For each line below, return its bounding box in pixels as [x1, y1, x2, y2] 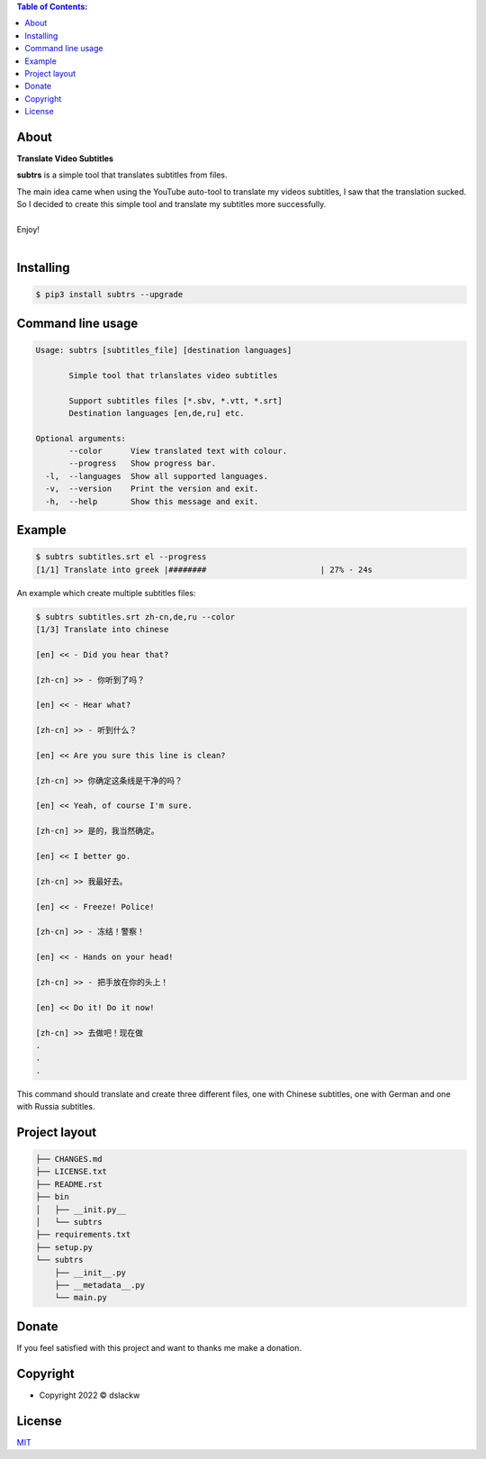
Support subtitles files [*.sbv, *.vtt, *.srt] [68, 395, 283, 405]
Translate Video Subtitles [16, 153, 114, 164]
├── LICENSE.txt [35, 1166, 108, 1177]
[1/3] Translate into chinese [35, 624, 169, 634]
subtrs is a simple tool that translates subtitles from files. [16, 169, 229, 180]
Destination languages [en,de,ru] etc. [68, 408, 245, 418]
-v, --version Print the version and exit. [45, 484, 259, 494]
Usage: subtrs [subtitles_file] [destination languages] [35, 345, 292, 355]
